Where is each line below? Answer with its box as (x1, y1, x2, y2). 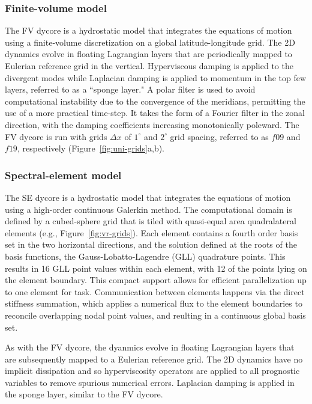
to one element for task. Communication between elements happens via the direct (5, 285, 305, 298)
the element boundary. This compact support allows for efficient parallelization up (5, 274, 307, 286)
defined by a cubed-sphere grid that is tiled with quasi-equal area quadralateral (5, 215, 296, 227)
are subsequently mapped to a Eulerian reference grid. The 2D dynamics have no (5, 352, 303, 365)
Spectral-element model (5, 167, 122, 182)
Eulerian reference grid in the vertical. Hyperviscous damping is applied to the (5, 60, 293, 72)
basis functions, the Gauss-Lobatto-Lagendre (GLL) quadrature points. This (5, 249, 286, 262)
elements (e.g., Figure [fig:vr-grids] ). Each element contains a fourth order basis (5, 226, 298, 239)
